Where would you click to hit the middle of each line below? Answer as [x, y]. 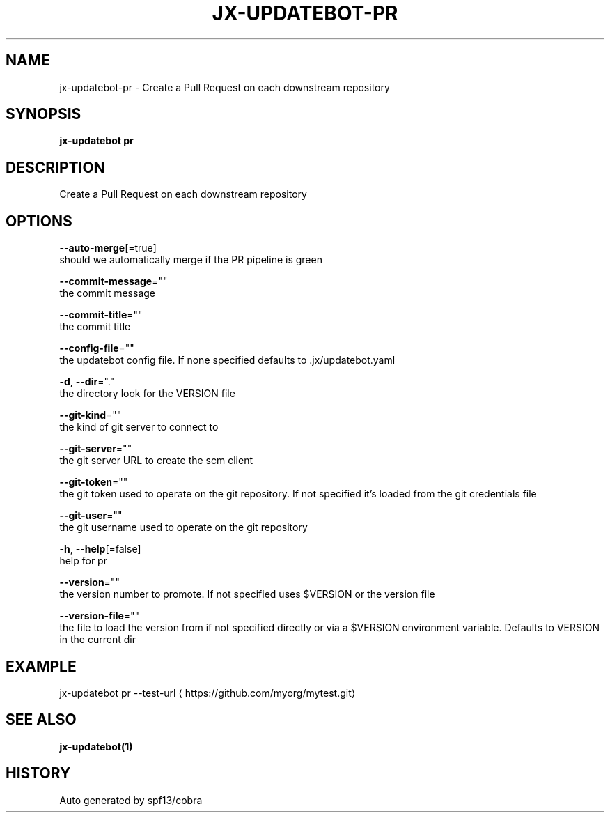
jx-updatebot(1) [96, 746]
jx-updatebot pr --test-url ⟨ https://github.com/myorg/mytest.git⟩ [208, 693]
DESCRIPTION [55, 167]
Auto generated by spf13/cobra [131, 800]
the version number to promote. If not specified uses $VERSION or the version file [247, 594]
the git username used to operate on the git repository [183, 527]
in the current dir [97, 640]
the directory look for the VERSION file [147, 394]
